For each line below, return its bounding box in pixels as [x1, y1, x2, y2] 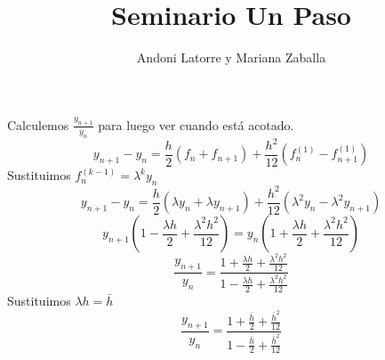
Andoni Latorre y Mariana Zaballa [136, 48, 326, 67]
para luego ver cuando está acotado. [98, 115, 294, 134]
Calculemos [7, 115, 69, 134]
